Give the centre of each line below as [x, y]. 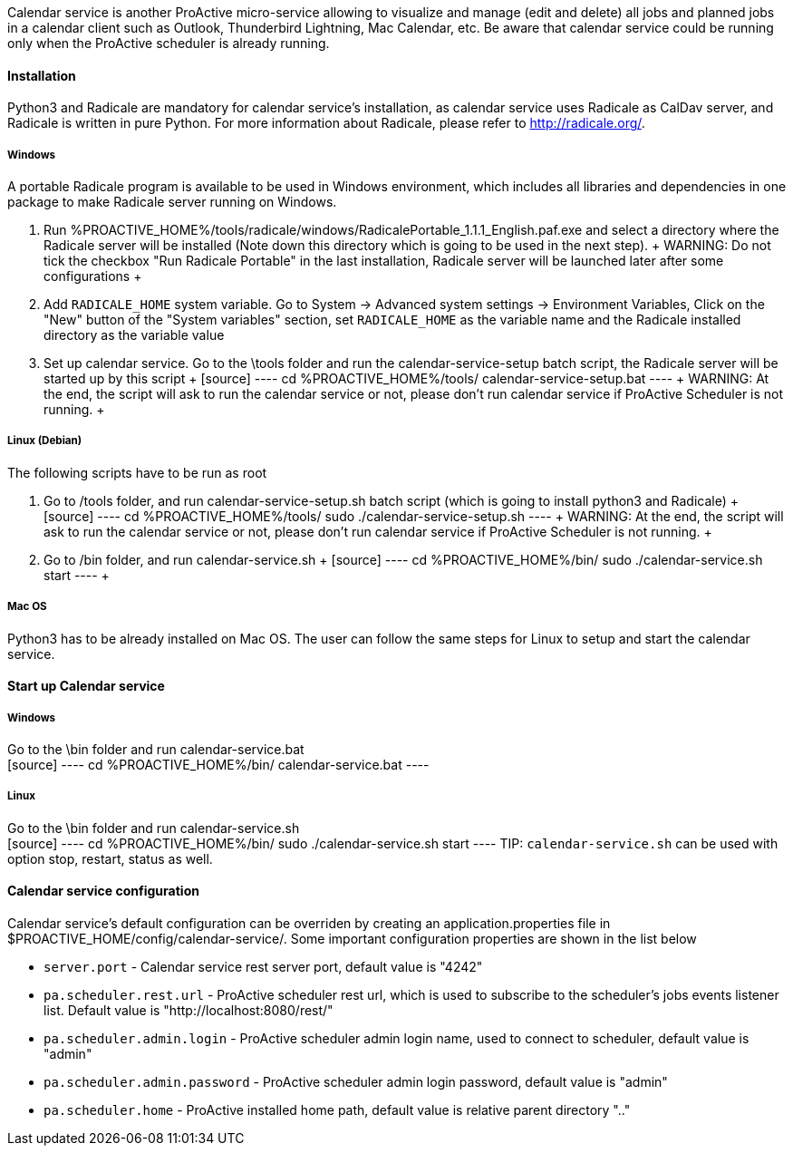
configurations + [93, 276]
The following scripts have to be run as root [137, 472]
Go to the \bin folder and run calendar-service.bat [156, 749]
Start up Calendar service [86, 686]
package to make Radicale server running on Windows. [172, 202]
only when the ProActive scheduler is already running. [169, 43]
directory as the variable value [134, 335]
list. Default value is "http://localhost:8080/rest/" [189, 1010]
